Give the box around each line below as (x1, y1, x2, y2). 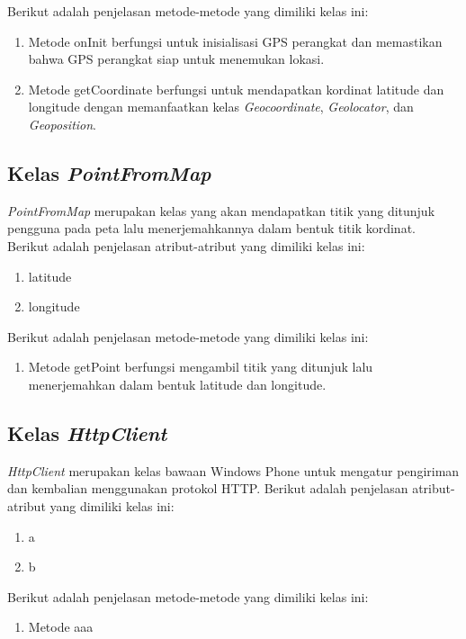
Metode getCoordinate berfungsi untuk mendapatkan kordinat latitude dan (28, 79, 444, 98)
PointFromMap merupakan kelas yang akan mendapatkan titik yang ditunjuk (7, 201, 435, 220)
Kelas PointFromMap (7, 158, 211, 186)
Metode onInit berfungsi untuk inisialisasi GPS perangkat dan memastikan (28, 31, 443, 50)
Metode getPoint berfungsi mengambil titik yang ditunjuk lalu (28, 357, 373, 376)
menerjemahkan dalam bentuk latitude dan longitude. (28, 374, 327, 393)
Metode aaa (28, 617, 94, 636)
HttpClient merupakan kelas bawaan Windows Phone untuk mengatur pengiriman (7, 461, 460, 480)
